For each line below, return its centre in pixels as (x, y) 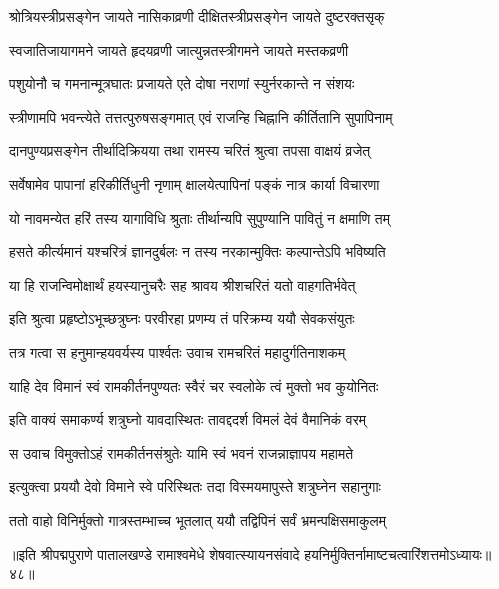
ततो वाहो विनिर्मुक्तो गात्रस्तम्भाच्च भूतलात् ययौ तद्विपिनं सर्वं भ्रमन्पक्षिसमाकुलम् (197, 519)
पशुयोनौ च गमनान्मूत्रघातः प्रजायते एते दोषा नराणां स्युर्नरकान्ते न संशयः (182, 83)
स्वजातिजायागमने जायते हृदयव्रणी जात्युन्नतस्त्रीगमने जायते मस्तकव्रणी (179, 49)
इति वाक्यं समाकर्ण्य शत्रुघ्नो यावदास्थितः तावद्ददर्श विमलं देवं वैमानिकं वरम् (188, 419)
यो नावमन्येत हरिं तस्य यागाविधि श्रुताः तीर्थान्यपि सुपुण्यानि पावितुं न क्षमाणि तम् (200, 217)
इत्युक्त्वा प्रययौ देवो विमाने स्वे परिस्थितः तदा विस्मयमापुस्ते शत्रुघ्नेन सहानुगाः (195, 486)
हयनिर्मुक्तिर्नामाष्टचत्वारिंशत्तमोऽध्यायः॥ (398, 553)
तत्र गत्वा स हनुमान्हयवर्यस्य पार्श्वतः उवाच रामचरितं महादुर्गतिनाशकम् (177, 351)
